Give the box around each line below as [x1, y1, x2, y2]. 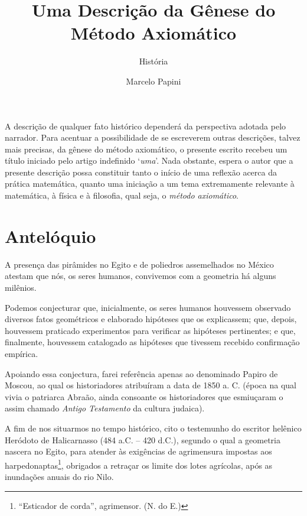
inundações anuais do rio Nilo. [5, 470, 114, 482]
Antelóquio [5, 223, 96, 248]
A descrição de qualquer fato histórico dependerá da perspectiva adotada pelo [5, 119, 286, 132]
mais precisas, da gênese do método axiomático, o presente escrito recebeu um [5, 142, 288, 155]
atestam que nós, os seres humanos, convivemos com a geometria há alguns [5, 270, 276, 282]
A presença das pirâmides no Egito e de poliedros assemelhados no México [5, 258, 274, 270]
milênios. [5, 281, 37, 293]
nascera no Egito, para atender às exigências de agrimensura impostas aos [5, 445, 272, 457]
